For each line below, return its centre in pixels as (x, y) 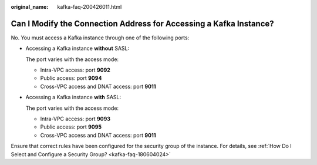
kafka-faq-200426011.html (90, 7)
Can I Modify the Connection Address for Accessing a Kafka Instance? (142, 23)
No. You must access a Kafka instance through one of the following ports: (100, 38)
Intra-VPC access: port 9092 (75, 70)
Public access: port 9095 (71, 127)
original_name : (30, 7)
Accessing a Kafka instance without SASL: (77, 48)
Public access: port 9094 (71, 78)
